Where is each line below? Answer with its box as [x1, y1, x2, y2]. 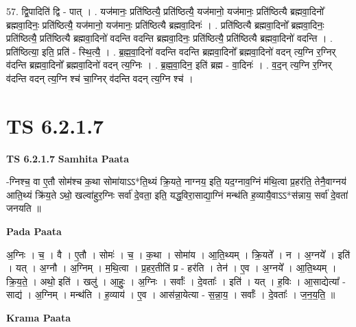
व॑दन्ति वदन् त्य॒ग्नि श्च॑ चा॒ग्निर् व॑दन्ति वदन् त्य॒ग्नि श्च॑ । [6, 71, 193, 85]
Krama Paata [6, 311, 71, 325]
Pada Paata [6, 224, 62, 239]
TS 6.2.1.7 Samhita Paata [6, 151, 130, 165]
